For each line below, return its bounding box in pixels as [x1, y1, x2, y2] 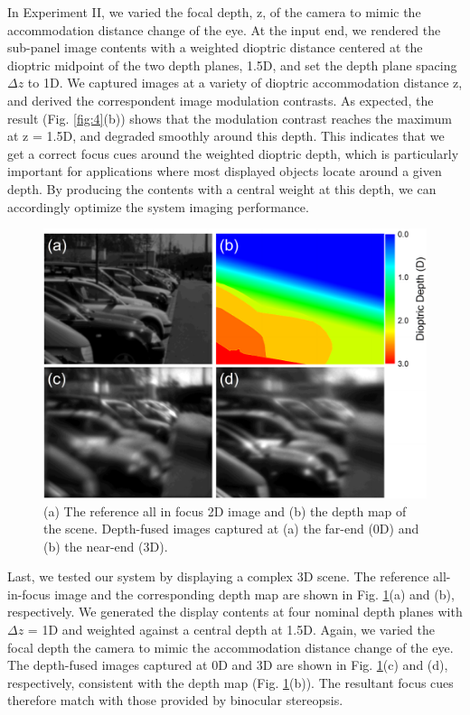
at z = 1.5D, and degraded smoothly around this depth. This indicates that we [7, 126, 445, 145]
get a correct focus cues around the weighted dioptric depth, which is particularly [7, 144, 459, 162]
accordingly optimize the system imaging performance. [7, 197, 309, 216]
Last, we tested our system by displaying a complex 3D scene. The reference [7, 567, 429, 586]
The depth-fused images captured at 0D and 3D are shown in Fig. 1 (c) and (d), [7, 655, 448, 674]
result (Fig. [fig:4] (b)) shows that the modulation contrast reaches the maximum [7, 108, 452, 127]
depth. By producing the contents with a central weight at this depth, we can [7, 179, 437, 198]
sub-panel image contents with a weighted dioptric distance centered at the [7, 38, 423, 57]
